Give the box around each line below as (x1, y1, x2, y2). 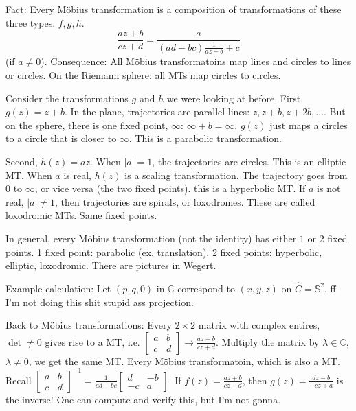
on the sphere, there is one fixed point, (5, 117, 168, 132)
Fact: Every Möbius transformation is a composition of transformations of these (5, 2, 342, 16)
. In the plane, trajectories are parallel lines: (64, 104, 250, 119)
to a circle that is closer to (5, 131, 117, 145)
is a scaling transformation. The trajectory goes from (124, 167, 348, 182)
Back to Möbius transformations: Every (5, 318, 172, 332)
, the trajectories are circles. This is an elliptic (152, 154, 346, 168)
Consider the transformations (5, 91, 129, 105)
